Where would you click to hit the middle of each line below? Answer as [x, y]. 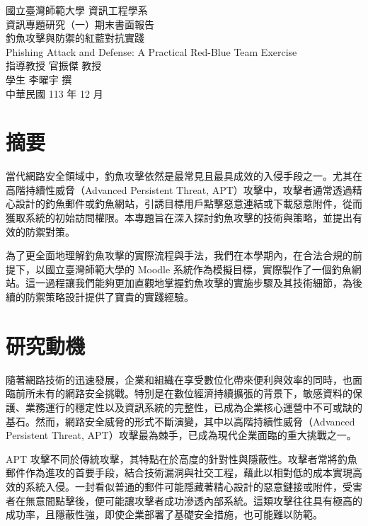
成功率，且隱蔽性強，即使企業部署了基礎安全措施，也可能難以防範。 [164, 514]
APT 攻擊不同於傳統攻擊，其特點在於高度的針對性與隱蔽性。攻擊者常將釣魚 [182, 458]
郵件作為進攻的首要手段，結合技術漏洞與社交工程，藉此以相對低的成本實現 [179, 473]
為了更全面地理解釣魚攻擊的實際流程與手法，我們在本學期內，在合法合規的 [179, 255]
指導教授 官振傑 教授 [54, 65]
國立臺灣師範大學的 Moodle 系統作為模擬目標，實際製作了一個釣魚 [198, 269]
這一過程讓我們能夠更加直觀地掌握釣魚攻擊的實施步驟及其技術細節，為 [189, 283]
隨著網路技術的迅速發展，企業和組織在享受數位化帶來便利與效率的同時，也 [179, 379]
